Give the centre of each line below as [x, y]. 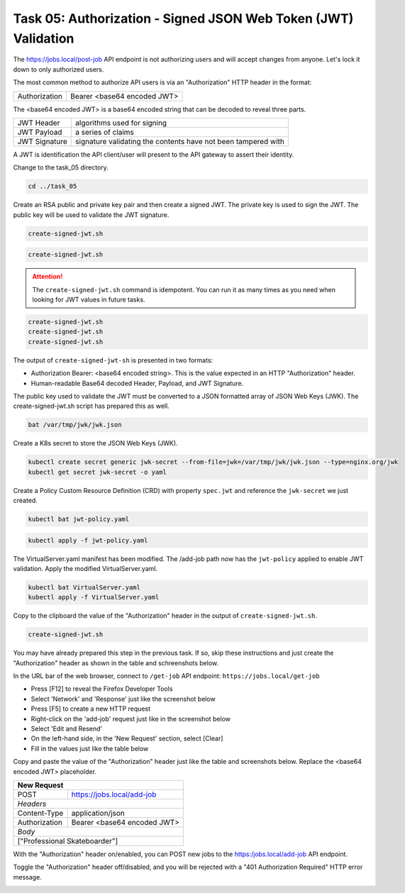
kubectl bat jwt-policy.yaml [79, 519]
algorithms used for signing [121, 123]
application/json [98, 813]
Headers [32, 804]
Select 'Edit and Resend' [67, 729]
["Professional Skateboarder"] [68, 841]
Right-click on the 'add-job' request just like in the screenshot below [131, 719]
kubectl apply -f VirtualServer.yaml [94, 597]
